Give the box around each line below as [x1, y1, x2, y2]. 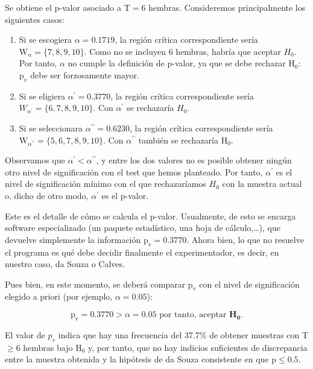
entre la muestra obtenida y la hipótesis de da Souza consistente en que [5, 353, 269, 365]
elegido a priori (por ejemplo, [5, 290, 113, 303]
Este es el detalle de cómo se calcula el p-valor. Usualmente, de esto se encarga [5, 209, 296, 222]
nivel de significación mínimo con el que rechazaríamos [5, 177, 206, 190]
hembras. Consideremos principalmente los [148, 1, 306, 13]
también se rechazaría [138, 133, 218, 146]
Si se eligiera [19, 89, 66, 102]
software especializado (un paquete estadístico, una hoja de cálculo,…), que [5, 221, 280, 234]
